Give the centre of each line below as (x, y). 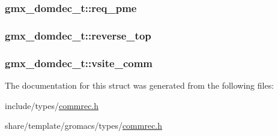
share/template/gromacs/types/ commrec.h (84, 126)
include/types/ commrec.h (52, 105)
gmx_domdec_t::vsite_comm (79, 63)
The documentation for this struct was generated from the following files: (140, 85)
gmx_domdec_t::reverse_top (78, 35)
